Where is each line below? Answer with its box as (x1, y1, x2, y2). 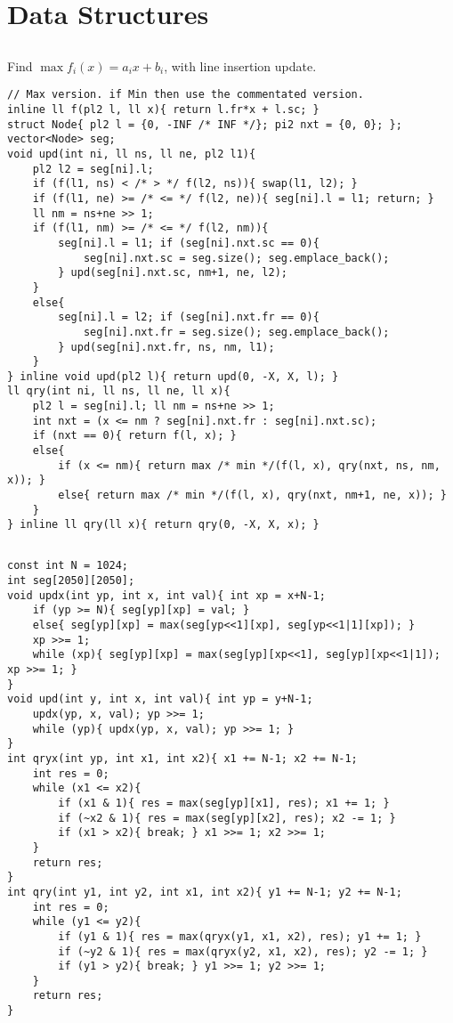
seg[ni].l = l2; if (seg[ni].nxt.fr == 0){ (58, 311, 320, 324)
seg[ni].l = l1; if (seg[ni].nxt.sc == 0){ (58, 236, 320, 249)
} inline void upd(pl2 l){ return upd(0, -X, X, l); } (7, 369, 339, 383)
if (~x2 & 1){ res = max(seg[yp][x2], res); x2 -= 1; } (58, 811, 396, 824)
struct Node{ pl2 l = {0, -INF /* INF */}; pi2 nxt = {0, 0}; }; (7, 118, 402, 131)
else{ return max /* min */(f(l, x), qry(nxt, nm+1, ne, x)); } (58, 489, 447, 502)
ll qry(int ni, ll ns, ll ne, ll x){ (7, 385, 231, 398)
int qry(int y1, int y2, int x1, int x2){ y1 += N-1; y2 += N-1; (7, 885, 402, 898)
